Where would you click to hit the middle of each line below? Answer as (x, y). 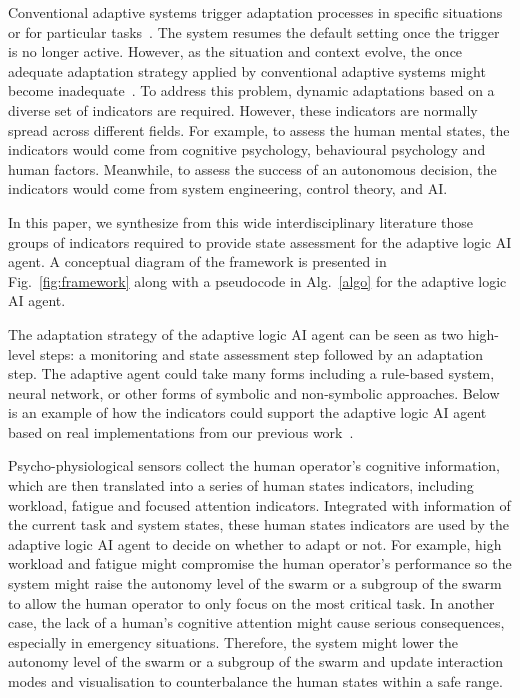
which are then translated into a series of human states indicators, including (241, 485)
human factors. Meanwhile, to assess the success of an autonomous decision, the (252, 168)
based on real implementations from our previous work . (181, 431)
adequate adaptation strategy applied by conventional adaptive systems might (247, 70)
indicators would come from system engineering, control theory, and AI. (228, 188)
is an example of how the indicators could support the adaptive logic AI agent (247, 412)
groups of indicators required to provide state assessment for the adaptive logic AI (260, 241)
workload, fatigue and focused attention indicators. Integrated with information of (259, 504)
